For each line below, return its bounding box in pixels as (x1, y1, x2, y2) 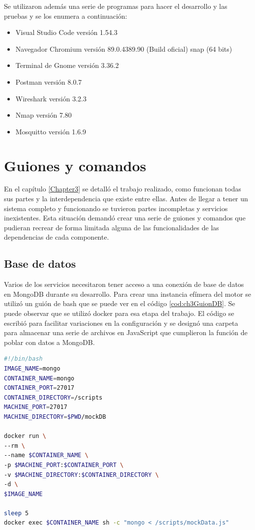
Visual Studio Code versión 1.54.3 (15, 27, 117, 37)
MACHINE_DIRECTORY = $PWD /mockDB (4, 413, 106, 420)
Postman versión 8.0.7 (15, 76, 82, 87)
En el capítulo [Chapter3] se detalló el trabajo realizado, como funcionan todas (4, 184, 241, 194)
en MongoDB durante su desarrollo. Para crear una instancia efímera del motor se (4, 288, 251, 299)
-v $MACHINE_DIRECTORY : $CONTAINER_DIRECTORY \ (4, 471, 159, 478)
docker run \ (4, 433, 46, 440)
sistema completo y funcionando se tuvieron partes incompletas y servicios (4, 203, 228, 213)
